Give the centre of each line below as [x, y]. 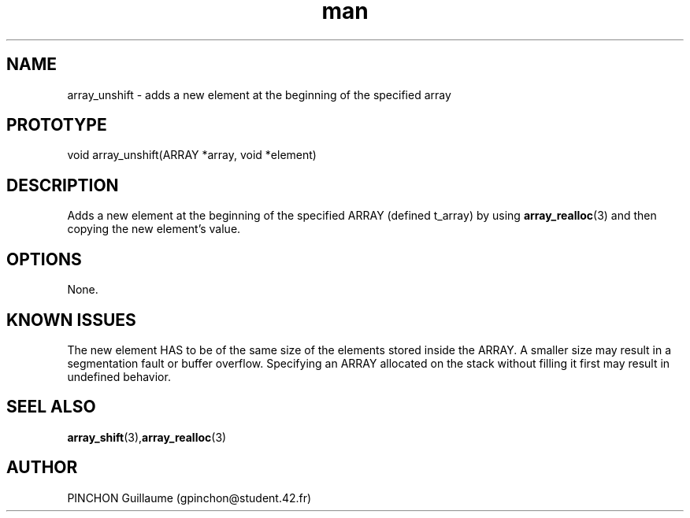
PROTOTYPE [57, 125]
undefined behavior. [119, 376]
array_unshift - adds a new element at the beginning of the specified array [259, 94]
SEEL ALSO [51, 407]
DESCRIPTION [63, 185]
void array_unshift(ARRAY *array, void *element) [192, 155]
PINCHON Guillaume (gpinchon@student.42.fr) [189, 498]
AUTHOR [42, 468]
